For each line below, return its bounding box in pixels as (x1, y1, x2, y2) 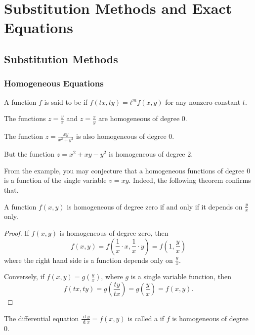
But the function (4, 149, 55, 159)
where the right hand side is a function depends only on (4, 254, 173, 265)
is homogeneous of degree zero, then (59, 227, 169, 238)
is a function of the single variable (4, 175, 107, 185)
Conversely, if (4, 271, 44, 282)
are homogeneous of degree (98, 113, 180, 124)
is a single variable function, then (130, 271, 231, 282)
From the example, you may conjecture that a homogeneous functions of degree (4, 165, 245, 175)
